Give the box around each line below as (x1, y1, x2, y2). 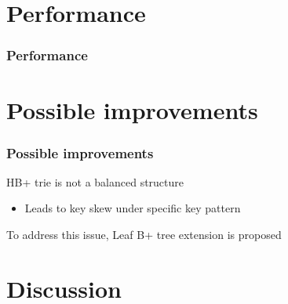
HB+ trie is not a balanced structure (6, 173, 184, 190)
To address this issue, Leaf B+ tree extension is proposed (6, 226, 282, 242)
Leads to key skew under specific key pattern (24, 200, 241, 216)
